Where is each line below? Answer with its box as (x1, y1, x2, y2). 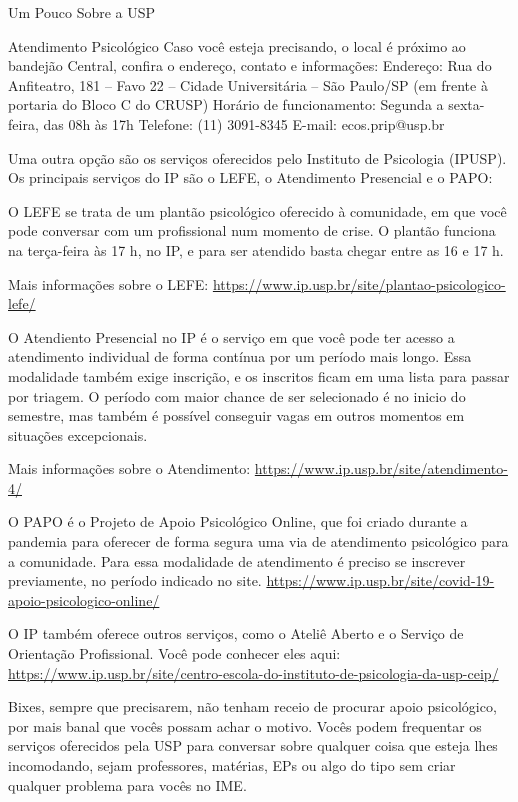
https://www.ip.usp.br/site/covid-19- (266, 570, 495, 591)
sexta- (448, 94, 485, 115)
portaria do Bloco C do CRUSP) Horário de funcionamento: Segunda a (8, 94, 444, 115)
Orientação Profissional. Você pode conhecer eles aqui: (8, 643, 341, 664)
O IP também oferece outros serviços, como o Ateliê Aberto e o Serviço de (8, 623, 464, 644)
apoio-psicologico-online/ (8, 589, 160, 610)
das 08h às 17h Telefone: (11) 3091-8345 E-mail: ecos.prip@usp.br (43, 113, 445, 134)
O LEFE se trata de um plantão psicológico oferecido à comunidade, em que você (8, 200, 507, 221)
